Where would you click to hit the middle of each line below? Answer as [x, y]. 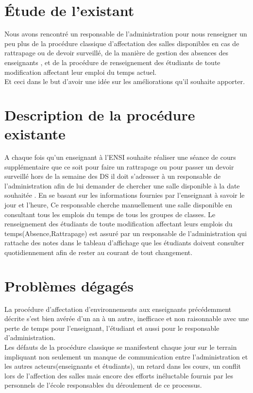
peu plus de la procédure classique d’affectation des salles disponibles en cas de [122, 43]
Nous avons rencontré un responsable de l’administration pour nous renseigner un [126, 34]
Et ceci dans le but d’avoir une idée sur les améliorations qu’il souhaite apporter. [125, 81]
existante [35, 134]
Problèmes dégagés [69, 285]
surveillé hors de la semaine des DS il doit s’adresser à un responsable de [113, 176]
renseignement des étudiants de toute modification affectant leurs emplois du [118, 224]
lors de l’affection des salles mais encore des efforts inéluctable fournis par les [119, 375]
